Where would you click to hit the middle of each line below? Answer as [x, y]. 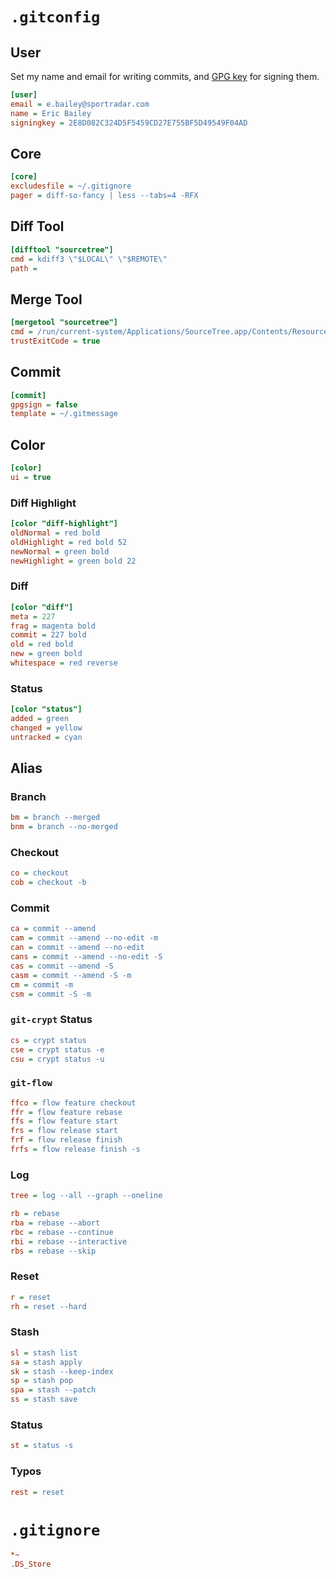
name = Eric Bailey [51, 113]
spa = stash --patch [53, 1390]
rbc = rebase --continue [62, 1232]
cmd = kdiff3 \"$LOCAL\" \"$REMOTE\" [89, 259]
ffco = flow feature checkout [73, 1103]
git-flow [31, 1083]
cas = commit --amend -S [62, 966]
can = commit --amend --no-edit [77, 948]
